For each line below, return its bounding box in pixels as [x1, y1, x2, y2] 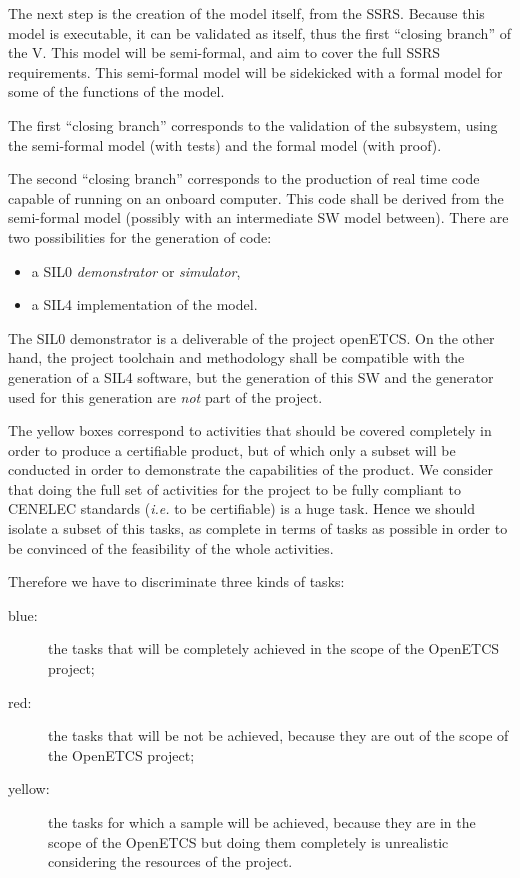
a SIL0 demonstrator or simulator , [31, 260, 241, 281]
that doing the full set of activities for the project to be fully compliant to [8, 478, 461, 499]
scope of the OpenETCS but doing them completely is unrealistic [48, 831, 449, 852]
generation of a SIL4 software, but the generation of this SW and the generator [8, 366, 494, 387]
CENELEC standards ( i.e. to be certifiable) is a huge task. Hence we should [8, 498, 476, 519]
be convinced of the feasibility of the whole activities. [8, 537, 334, 558]
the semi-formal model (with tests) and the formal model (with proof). [8, 134, 442, 155]
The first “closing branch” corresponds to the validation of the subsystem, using [8, 114, 498, 135]
